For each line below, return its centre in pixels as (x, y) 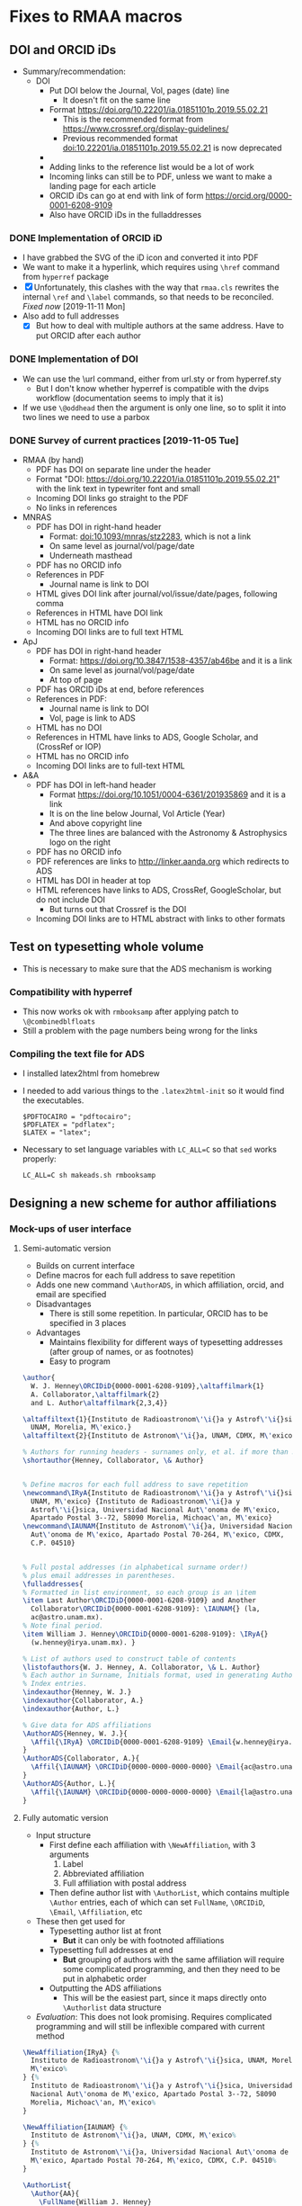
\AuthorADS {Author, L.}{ (69, 1783)
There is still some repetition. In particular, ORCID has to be (159, 1314)
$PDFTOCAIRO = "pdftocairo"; (77, 1117)
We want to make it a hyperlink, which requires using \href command (151, 267)
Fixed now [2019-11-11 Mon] (74, 307)
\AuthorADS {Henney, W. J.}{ (75, 1734)
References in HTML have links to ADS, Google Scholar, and (147, 737)
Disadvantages (63, 1304)
